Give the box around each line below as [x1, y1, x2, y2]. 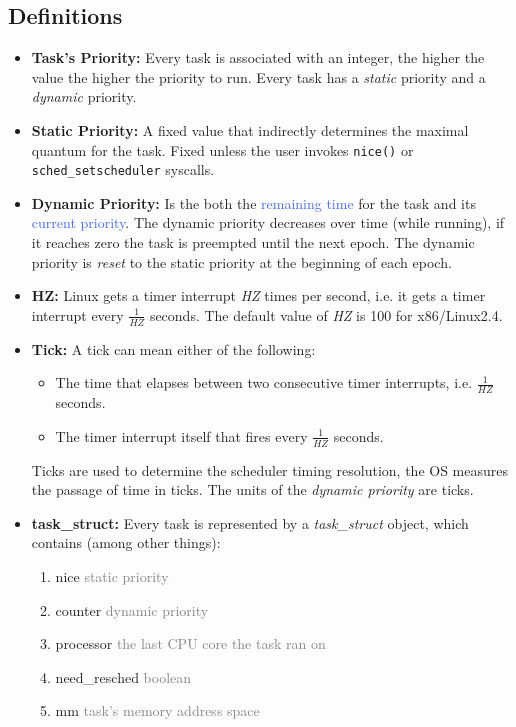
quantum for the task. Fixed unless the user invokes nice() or [31, 139, 414, 160]
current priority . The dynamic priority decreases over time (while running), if [31, 212, 505, 233]
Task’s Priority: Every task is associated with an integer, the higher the [31, 47, 485, 68]
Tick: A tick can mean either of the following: [31, 338, 316, 359]
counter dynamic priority [55, 599, 209, 620]
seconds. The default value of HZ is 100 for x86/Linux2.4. [149, 304, 503, 325]
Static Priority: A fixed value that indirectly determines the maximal [31, 119, 469, 140]
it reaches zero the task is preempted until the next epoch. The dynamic [31, 232, 475, 253]
